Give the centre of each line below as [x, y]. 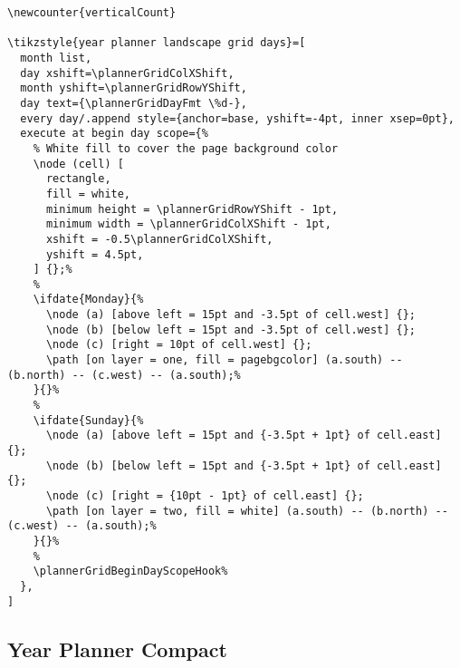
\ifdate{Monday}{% [88, 300]
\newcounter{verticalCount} [92, 13]
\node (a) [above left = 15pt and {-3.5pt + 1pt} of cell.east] [244, 436]
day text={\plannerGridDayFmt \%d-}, [134, 103]
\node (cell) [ [78, 164]
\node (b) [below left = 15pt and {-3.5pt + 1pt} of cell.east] [244, 465]
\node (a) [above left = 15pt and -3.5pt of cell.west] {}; [231, 315]
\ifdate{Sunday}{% [88, 420]
